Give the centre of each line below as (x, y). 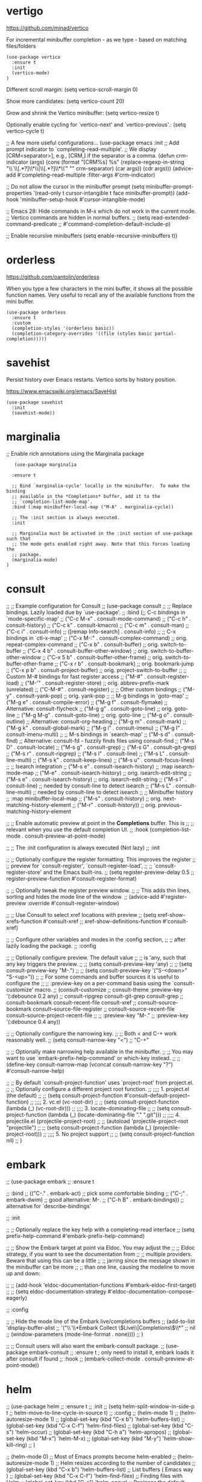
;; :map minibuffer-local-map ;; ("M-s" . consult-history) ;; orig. (84, 798)
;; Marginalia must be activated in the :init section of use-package (102, 533)
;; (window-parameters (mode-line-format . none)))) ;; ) (75, 1334)
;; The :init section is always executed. (66, 517)
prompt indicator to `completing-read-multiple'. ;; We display (81, 149)
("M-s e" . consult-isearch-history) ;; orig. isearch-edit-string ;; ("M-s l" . (96, 779)
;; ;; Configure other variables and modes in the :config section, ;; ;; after (96, 939)
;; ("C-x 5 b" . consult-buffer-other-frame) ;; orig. (103, 657)
